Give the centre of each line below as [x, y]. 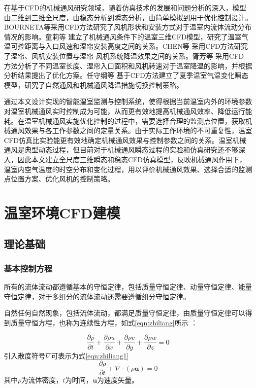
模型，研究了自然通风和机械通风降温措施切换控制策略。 [94, 85]
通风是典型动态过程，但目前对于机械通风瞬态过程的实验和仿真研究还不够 [121, 150]
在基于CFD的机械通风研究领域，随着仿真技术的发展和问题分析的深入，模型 [125, 7]
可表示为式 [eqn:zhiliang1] [90, 355]
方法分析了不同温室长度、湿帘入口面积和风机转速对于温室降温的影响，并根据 [128, 65]
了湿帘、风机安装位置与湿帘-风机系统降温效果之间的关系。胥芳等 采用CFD [124, 55]
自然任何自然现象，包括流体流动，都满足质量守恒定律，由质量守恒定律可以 [125, 313]
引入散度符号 [25, 355]
